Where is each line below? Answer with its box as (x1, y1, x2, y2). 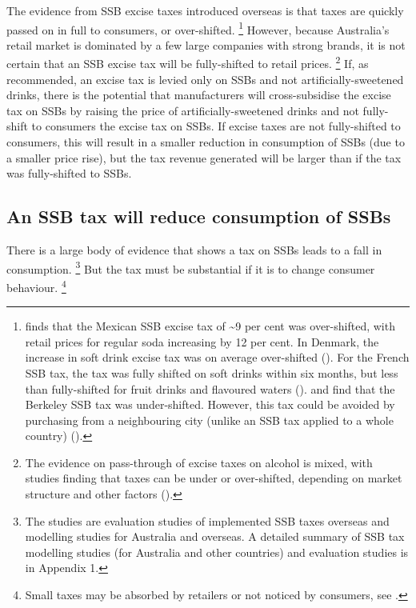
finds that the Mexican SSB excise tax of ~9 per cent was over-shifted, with (25, 318, 395, 334)
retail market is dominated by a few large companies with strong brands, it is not (6, 36, 406, 53)
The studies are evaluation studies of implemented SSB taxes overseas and (25, 512, 390, 529)
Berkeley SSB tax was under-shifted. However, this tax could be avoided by (25, 396, 395, 413)
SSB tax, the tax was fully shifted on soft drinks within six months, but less (25, 364, 398, 381)
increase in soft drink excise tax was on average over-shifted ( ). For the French (25, 349, 410, 366)
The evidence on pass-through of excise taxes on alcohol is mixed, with (25, 454, 373, 470)
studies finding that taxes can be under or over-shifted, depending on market (25, 470, 402, 486)
